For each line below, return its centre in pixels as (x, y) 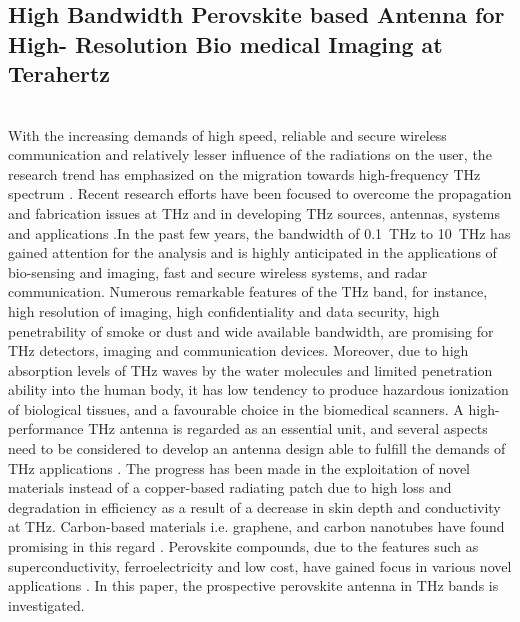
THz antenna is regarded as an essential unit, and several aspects (288, 428)
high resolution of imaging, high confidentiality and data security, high (224, 310)
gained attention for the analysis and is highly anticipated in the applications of (252, 252)
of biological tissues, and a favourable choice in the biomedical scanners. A (236, 408)
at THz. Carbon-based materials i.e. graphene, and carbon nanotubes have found (256, 526)
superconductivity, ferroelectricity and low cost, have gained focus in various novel (260, 565)
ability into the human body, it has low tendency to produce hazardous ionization (258, 389)
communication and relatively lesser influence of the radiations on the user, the (250, 154)
